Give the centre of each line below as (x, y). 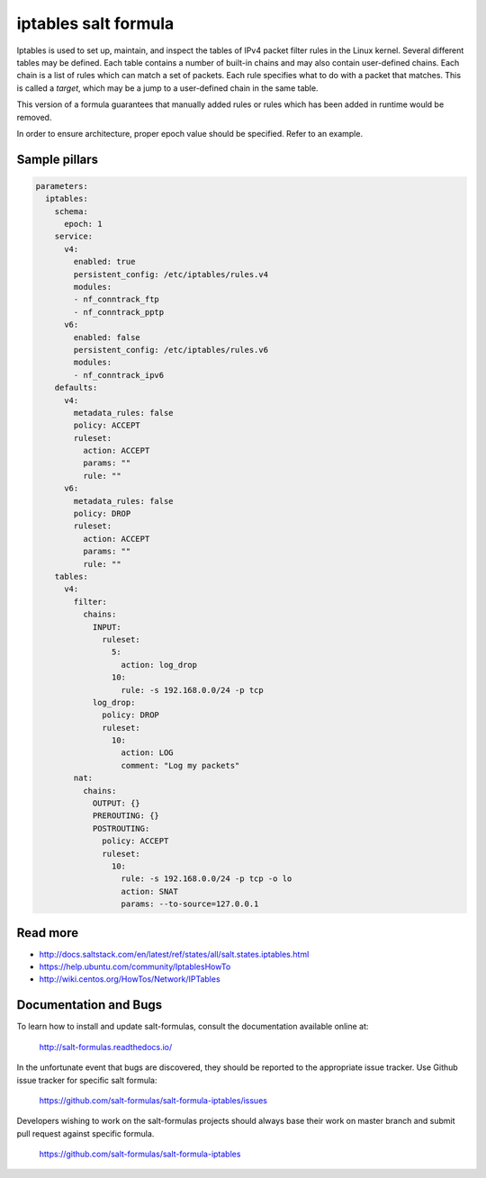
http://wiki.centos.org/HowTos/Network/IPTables (130, 979)
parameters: (62, 186)
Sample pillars (58, 159)
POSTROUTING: (121, 828)
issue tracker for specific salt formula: (87, 1080)
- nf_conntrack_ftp (116, 300)
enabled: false (107, 337)
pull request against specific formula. (85, 1133)
